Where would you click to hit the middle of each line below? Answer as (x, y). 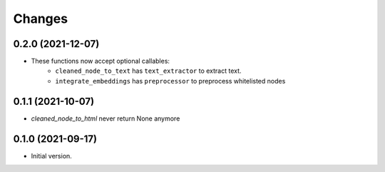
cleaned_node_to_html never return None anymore (106, 118)
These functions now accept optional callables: (101, 61)
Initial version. (52, 156)
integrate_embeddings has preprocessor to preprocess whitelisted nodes (170, 81)
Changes (40, 19)
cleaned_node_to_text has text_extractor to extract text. (148, 71)
